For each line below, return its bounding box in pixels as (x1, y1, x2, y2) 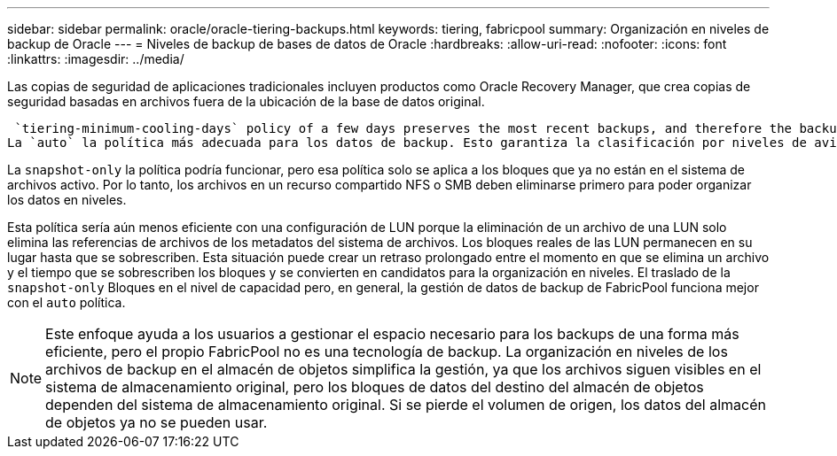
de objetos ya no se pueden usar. (45, 413, 268, 431)
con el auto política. (7, 295, 126, 310)
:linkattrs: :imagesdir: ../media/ (7, 51, 184, 66)
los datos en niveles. (7, 192, 127, 207)
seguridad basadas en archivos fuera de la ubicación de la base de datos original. (7, 94, 485, 109)
